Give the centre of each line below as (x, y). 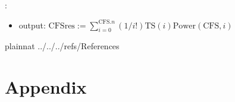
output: (32, 25)
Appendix (46, 87)
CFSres (62, 26)
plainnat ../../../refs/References (62, 46)
